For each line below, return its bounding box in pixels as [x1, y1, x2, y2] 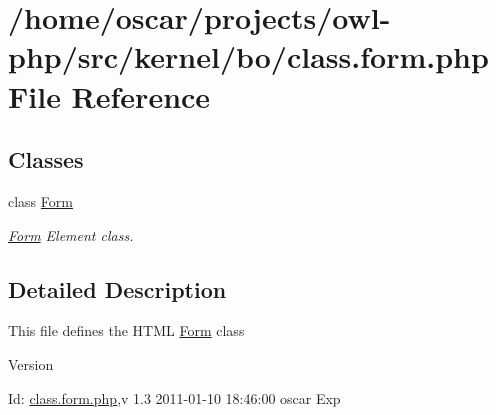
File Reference [8, 75, 211, 116]
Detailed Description [8, 273, 227, 304]
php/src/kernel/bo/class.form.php [8, 36, 489, 77]
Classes [8, 144, 84, 175]
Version [8, 353, 54, 374]
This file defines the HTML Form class [8, 320, 245, 341]
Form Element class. [8, 224, 134, 245]
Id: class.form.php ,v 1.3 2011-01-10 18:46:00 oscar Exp [8, 387, 341, 408]
